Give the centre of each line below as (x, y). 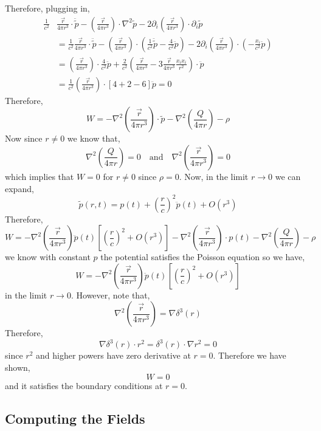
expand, (19, 188)
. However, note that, (110, 295)
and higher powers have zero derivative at (113, 355)
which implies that (40, 176)
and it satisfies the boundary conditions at (84, 385)
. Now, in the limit (214, 176)
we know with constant (48, 257)
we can (288, 176)
